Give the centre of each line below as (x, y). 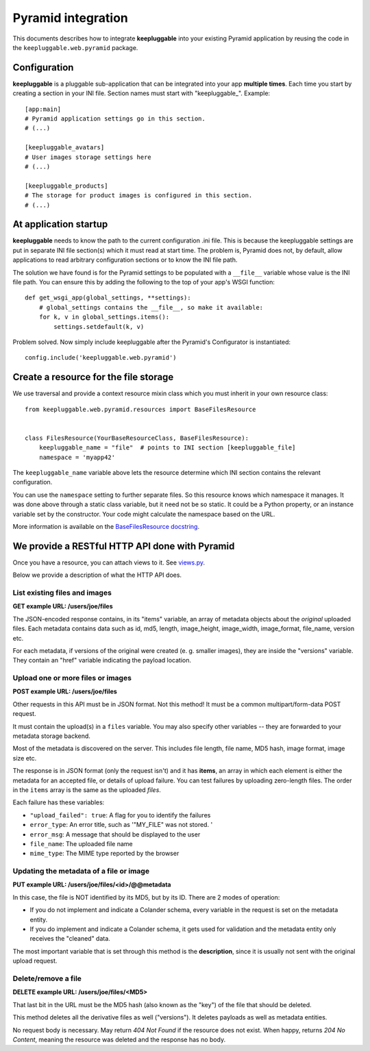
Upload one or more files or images (72, 678)
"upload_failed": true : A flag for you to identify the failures (120, 815)
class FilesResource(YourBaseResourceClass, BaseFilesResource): (137, 438)
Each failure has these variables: (59, 802)
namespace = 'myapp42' (77, 457)
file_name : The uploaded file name (81, 843)
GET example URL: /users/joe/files (63, 606)
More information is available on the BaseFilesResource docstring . (106, 526)
